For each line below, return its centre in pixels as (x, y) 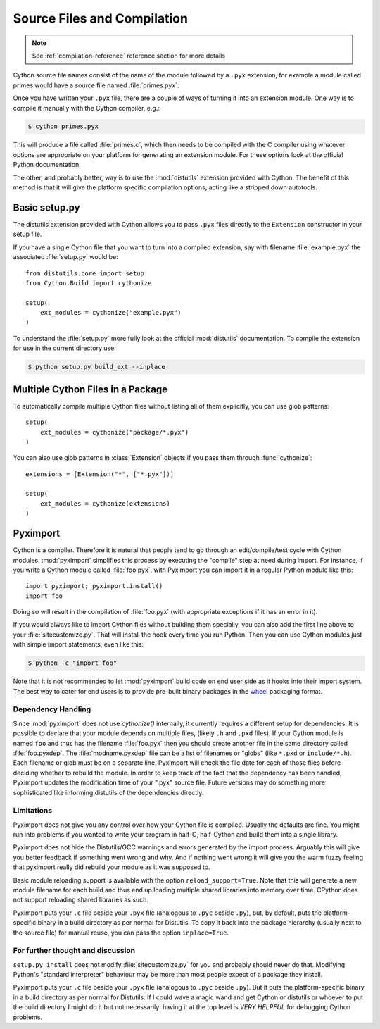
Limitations (33, 811)
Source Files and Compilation (100, 18)
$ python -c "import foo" (72, 663)
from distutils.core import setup (85, 273)
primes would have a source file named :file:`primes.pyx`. (96, 85)
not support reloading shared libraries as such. (81, 900)
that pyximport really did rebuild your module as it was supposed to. (112, 867)
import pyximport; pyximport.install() (94, 586)
